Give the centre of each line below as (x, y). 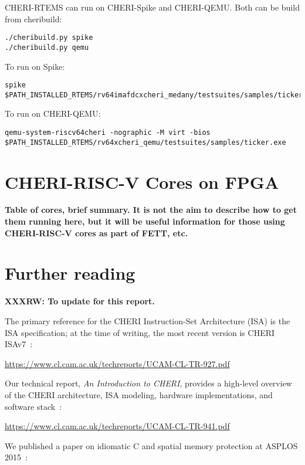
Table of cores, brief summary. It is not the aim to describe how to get (151, 210)
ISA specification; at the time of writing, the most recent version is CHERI (140, 332)
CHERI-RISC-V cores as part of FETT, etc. (96, 232)
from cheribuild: (33, 18)
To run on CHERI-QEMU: (53, 113)
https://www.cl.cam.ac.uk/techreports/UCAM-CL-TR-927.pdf (117, 363)
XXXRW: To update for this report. (80, 301)
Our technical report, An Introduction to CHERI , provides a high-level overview (148, 383)
